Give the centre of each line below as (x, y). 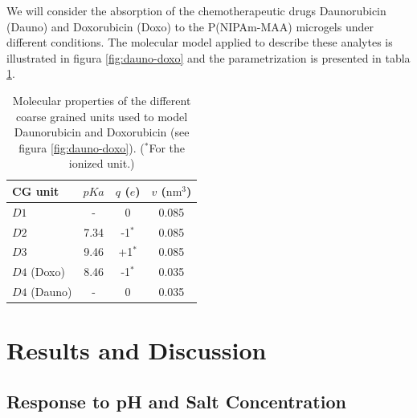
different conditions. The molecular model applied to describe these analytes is (200, 42)
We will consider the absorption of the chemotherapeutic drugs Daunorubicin (196, 10)
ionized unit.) (102, 163)
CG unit (36, 191)
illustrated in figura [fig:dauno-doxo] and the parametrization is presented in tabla (208, 57)
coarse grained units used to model (102, 116)
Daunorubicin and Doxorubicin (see (102, 132)
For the (167, 147)
